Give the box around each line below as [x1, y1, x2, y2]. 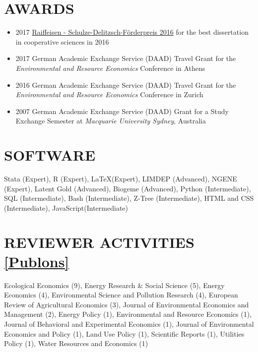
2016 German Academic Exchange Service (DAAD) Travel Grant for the [15, 79, 236, 90]
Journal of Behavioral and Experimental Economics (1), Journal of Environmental [4, 319, 254, 329]
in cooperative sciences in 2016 [15, 36, 109, 47]
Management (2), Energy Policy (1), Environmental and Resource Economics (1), [4, 309, 252, 319]
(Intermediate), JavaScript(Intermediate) [4, 202, 128, 213]
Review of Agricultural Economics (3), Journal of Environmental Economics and [4, 299, 249, 309]
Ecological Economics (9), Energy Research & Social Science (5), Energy [4, 280, 225, 290]
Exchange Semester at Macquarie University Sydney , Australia [15, 116, 206, 126]
